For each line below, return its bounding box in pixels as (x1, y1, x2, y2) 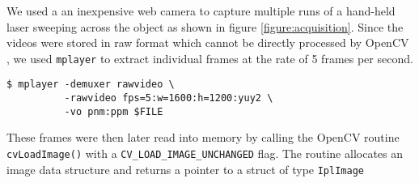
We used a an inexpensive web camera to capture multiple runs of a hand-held (6, 2, 396, 19)
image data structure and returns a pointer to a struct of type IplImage (6, 160, 364, 177)
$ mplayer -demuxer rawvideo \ (6, 79, 175, 91)
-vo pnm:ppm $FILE (64, 105, 163, 117)
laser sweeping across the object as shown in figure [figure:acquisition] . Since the (6, 18, 404, 35)
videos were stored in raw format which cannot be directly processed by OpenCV (6, 34, 409, 51)
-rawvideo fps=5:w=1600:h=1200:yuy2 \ (64, 92, 273, 104)
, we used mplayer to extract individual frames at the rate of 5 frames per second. (6, 49, 413, 66)
